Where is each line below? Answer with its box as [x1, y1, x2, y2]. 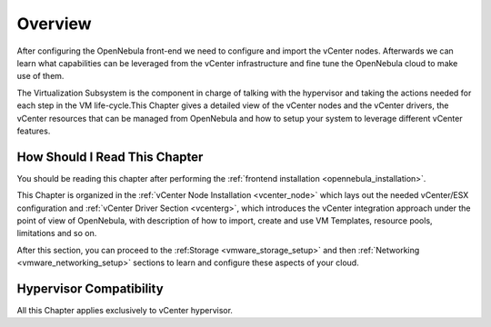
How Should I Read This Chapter [16, 149, 204, 164]
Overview [16, 14, 92, 34]
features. [16, 125, 51, 136]
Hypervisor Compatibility [16, 281, 164, 296]
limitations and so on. [16, 228, 97, 239]
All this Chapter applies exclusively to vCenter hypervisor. [16, 305, 234, 316]
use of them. [16, 71, 65, 82]
